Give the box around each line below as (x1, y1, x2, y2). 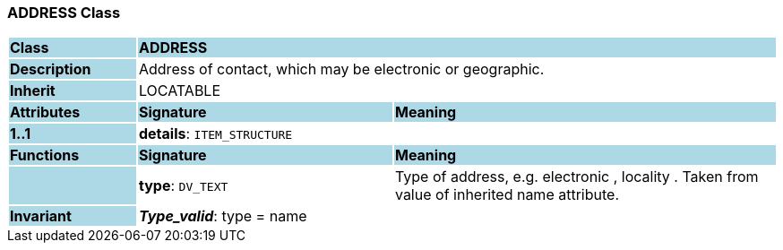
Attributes (10, 103, 81, 122)
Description (10, 60, 91, 79)
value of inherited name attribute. (394, 185, 619, 204)
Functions (10, 146, 80, 165)
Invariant (10, 207, 72, 226)
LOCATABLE (138, 82, 221, 100)
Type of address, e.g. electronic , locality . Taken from (394, 168, 759, 186)
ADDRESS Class (7, 4, 121, 22)
